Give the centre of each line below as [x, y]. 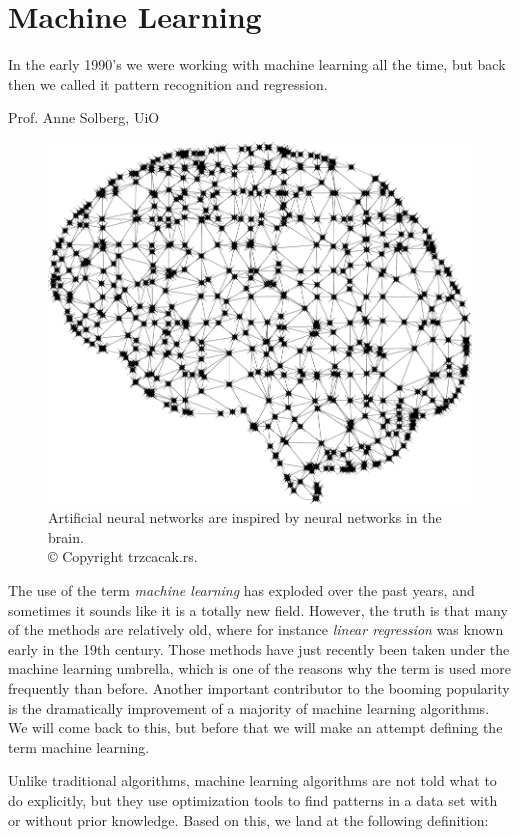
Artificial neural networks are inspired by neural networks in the [245, 517]
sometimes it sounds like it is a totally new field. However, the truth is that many [258, 609]
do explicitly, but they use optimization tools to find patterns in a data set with [253, 799]
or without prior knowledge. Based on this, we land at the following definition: [248, 819]
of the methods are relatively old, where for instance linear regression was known [256, 629]
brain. [66, 536]
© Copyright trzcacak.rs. [123, 556]
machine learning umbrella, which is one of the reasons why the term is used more [259, 668]
